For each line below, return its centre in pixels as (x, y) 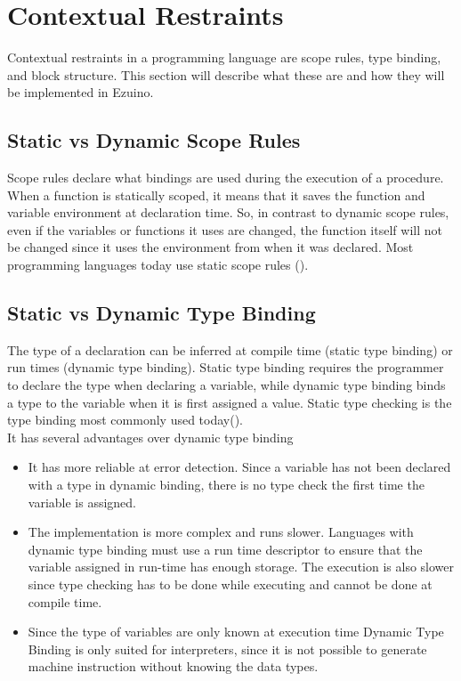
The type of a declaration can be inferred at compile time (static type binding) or (230, 349)
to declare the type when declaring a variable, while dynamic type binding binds (226, 385)
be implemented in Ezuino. (81, 92)
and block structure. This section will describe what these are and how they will (226, 74)
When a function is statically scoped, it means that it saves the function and (216, 195)
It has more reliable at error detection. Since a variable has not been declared (239, 467)
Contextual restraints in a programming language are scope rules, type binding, (224, 57)
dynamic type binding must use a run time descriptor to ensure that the (225, 549)
